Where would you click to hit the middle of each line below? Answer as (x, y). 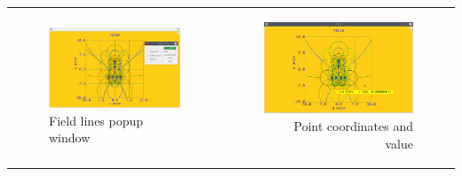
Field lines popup (96, 120)
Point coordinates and (353, 126)
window (70, 138)
